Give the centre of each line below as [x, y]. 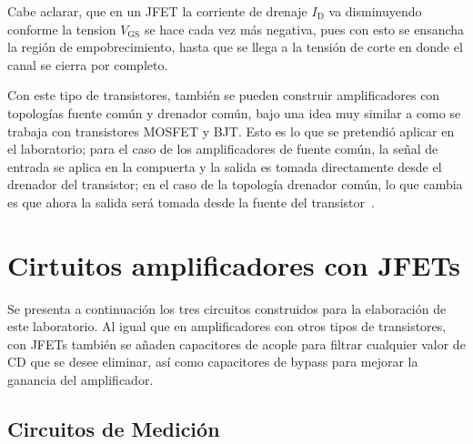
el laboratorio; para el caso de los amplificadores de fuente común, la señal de [223, 149]
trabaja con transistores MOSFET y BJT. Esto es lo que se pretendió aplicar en [231, 131]
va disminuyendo [375, 11]
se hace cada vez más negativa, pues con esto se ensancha [304, 29]
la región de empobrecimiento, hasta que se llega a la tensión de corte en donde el [235, 47]
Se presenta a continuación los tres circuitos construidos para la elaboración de [227, 308]
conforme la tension [62, 29]
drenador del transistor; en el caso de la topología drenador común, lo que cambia [235, 184]
